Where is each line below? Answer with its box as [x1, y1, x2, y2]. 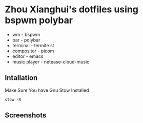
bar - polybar [12, 37, 40, 43]
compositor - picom [12, 48, 54, 54]
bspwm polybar [5, 14, 73, 26]
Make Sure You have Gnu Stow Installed [5, 87, 89, 93]
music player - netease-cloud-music [12, 58, 90, 65]
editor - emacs [12, 53, 44, 59]
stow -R [5, 97, 22, 102]
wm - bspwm [12, 31, 40, 37]
